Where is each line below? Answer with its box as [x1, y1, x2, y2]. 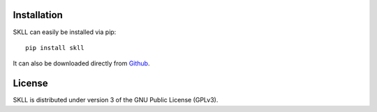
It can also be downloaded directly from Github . [13, 59, 150, 67]
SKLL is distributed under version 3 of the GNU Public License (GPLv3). [13, 96, 219, 104]
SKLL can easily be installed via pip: [13, 28, 117, 36]
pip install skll [25, 44, 84, 51]
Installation [13, 9, 63, 21]
